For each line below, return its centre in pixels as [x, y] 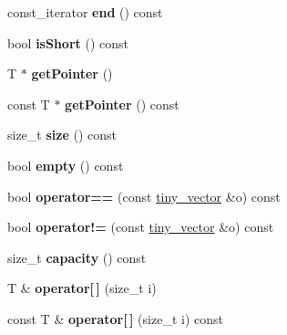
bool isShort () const [68, 42]
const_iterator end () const [85, 12]
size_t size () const [62, 135]
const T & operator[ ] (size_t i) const [115, 318]
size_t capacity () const [77, 257]
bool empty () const [66, 165]
